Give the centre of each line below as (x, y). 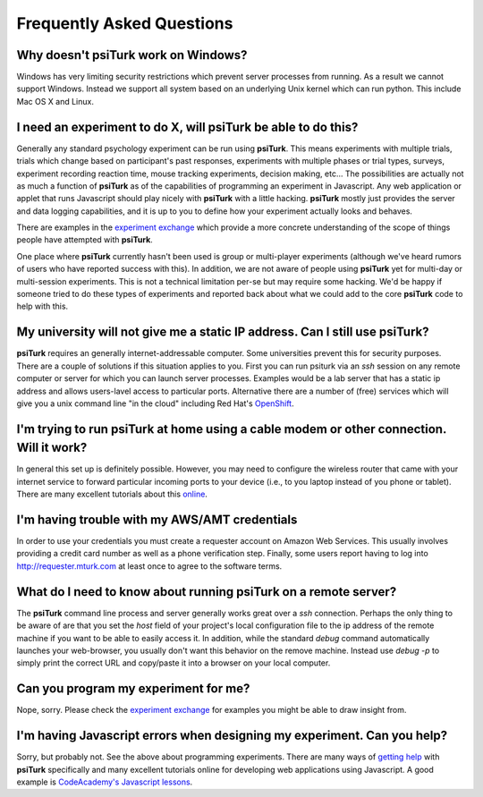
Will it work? (52, 448)
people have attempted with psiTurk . (85, 240)
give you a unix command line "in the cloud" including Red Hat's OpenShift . (155, 403)
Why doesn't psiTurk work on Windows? (132, 55)
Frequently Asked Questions (125, 23)
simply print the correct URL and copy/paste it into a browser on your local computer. (174, 663)
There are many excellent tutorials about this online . (112, 494)
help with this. (42, 306)
